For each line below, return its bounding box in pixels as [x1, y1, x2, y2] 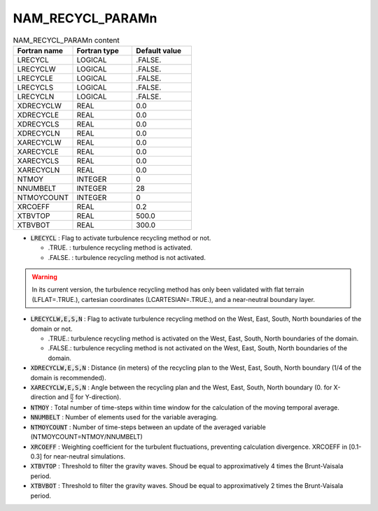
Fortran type [76, 45, 119, 55]
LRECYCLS [17, 82, 54, 92]
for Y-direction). [75, 393, 122, 401]
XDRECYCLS [17, 119, 59, 129]
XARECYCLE [17, 147, 59, 157]
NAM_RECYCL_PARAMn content [13, 35, 120, 45]
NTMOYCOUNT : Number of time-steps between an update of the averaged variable [30, 423, 266, 431]
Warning [31, 273, 57, 281]
